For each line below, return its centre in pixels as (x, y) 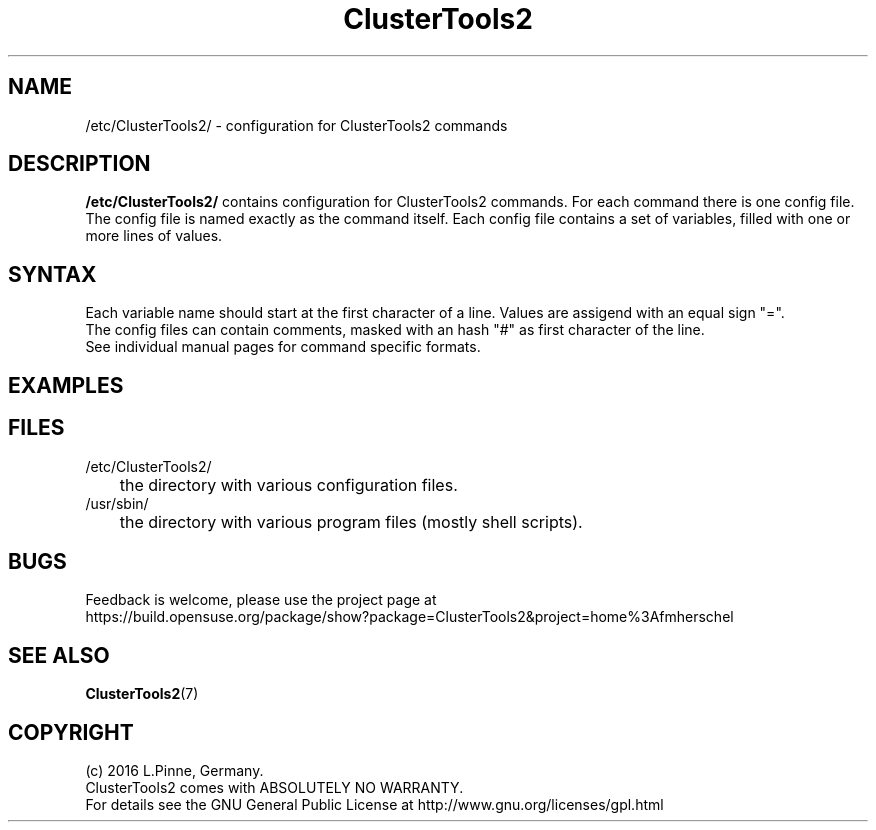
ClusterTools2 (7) (142, 694)
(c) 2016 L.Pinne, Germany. (174, 771)
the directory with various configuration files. (288, 484)
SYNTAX (52, 274)
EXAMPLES (66, 385)
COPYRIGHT (71, 732)
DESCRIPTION (79, 164)
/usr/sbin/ (117, 503)
